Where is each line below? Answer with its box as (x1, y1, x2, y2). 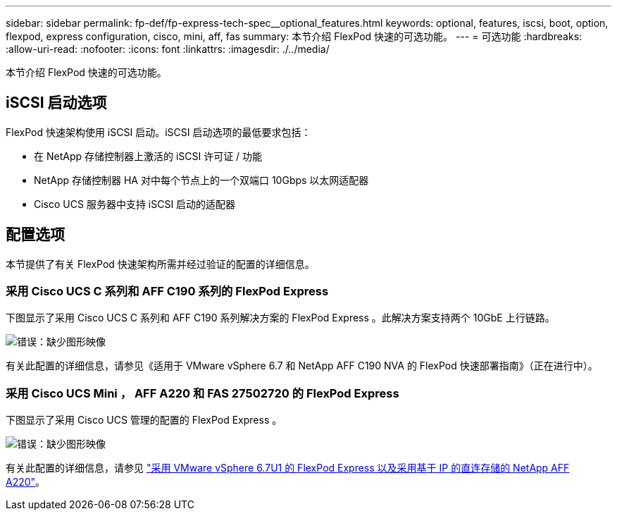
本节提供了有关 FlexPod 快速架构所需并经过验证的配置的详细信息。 (6, 257, 315, 270)
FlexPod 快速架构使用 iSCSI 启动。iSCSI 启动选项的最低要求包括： (6, 125, 311, 138)
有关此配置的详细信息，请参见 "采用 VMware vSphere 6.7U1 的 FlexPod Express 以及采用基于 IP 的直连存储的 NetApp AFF (6, 462, 570, 474)
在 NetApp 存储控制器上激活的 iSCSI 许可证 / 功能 (34, 149, 263, 162)
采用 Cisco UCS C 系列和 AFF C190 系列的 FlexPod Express (6, 284, 329, 299)
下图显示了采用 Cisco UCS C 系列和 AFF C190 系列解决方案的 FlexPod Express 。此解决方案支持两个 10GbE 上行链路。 (6, 312, 555, 324)
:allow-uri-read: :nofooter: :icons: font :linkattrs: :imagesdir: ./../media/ (6, 43, 330, 55)
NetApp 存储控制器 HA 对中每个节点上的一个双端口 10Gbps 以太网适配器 (34, 173, 369, 186)
